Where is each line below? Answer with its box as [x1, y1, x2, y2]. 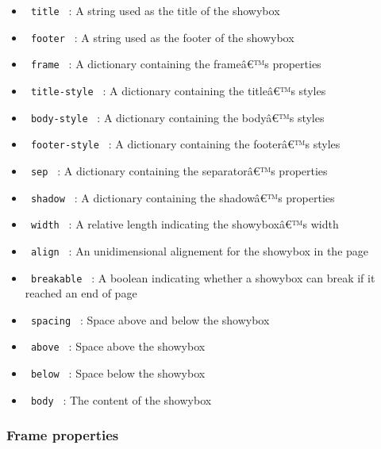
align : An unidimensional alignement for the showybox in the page [30, 242, 369, 259]
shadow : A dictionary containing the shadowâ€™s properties [30, 189, 335, 205]
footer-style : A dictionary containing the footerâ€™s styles [30, 136, 341, 152]
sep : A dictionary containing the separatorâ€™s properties [30, 162, 328, 178]
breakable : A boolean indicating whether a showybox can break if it [30, 269, 375, 286]
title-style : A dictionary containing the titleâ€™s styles [30, 82, 326, 98]
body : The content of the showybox [30, 391, 212, 408]
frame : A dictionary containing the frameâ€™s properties [30, 56, 321, 72]
